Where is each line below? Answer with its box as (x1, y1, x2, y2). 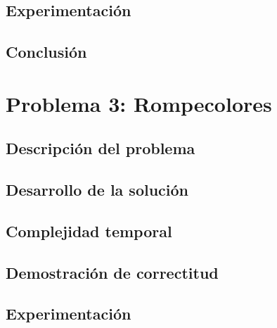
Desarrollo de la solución (6, 179, 189, 201)
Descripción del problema (6, 137, 195, 159)
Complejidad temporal (6, 220, 172, 241)
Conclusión (6, 41, 87, 63)
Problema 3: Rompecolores (6, 89, 272, 118)
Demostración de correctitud (6, 261, 219, 283)
